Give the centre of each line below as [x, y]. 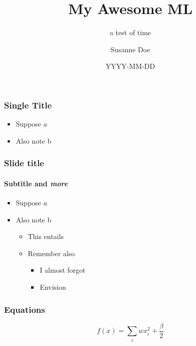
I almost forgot [63, 270]
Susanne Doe [130, 49]
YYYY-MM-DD [130, 66]
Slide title [24, 163]
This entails [46, 236]
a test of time [130, 32]
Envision [53, 287]
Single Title [28, 105]
